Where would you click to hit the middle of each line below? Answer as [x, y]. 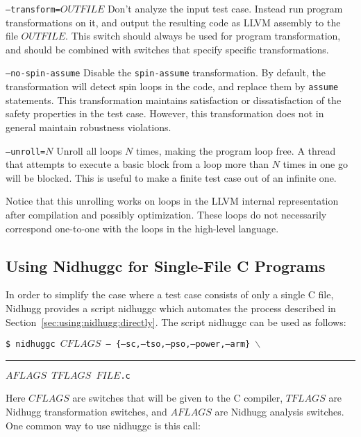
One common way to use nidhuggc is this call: [103, 425]
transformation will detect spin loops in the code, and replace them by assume [172, 86]
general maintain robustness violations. [89, 127]
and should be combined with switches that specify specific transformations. [167, 49]
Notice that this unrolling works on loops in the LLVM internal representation [172, 201]
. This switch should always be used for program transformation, [203, 36]
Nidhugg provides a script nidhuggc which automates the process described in [171, 308]
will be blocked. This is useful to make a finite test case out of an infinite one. [171, 177]
